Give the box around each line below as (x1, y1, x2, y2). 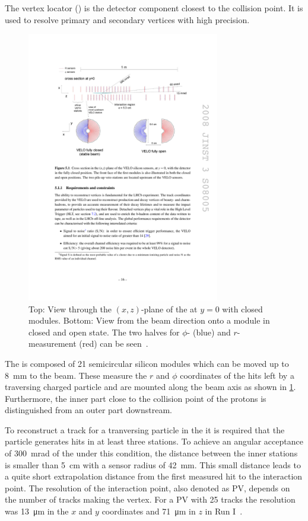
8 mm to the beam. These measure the (5, 369, 147, 381)
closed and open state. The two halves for (28, 325, 180, 338)
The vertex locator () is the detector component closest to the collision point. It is (5, 2, 303, 14)
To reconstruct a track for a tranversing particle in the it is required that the (5, 423, 285, 436)
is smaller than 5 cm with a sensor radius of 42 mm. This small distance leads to (5, 458, 301, 471)
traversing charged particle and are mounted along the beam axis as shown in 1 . (5, 381, 296, 393)
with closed (222, 302, 263, 315)
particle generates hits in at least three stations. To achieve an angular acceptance (5, 435, 303, 448)
